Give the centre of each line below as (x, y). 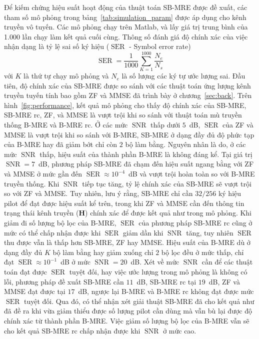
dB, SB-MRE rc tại (166, 281)
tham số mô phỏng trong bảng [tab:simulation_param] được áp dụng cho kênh (125, 17)
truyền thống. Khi (32, 183)
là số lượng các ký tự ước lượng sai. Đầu (183, 76)
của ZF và (238, 125)
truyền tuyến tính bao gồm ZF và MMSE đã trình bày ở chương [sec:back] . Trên (128, 95)
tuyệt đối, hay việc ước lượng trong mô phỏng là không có (158, 271)
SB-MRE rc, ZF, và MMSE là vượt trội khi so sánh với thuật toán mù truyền (123, 115)
